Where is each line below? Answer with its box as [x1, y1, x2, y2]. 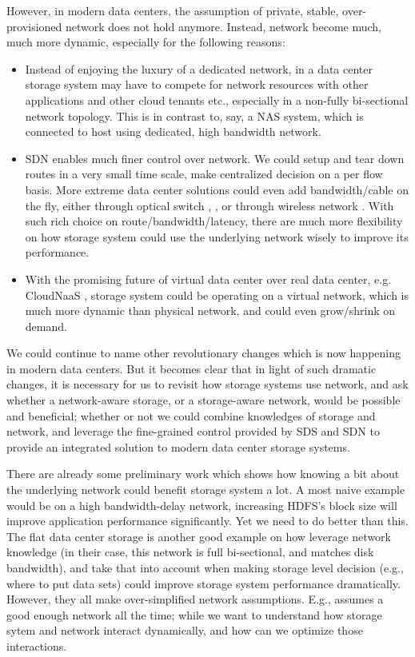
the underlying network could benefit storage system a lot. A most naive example [6, 481, 405, 498]
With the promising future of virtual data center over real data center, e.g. [25, 270, 392, 287]
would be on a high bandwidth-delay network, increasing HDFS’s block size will [6, 496, 397, 513]
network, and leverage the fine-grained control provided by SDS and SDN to [6, 423, 380, 440]
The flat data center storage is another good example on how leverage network [6, 528, 391, 544]
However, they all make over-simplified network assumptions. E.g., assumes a [6, 591, 384, 607]
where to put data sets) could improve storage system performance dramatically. [6, 575, 401, 591]
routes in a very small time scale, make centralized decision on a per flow [25, 165, 383, 182]
